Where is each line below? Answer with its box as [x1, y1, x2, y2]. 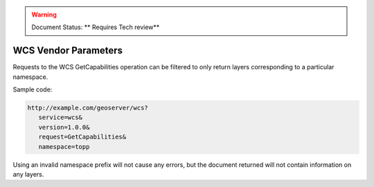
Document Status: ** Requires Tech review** [31, 23, 160, 31]
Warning [31, 10, 57, 19]
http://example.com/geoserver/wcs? [27, 104, 148, 112]
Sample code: [12, 85, 53, 93]
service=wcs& [38, 114, 83, 121]
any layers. [12, 170, 44, 178]
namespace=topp [38, 143, 90, 150]
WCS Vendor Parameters [12, 45, 123, 57]
